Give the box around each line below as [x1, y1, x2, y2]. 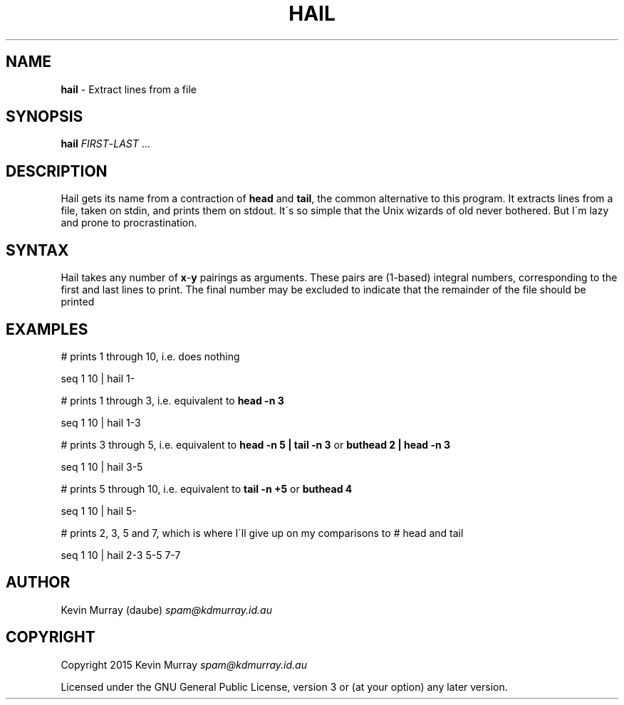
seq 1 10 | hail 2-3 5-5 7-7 [61, 548, 181, 561]
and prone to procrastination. [61, 216, 197, 229]
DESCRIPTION [6, 162, 108, 180]
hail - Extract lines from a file [61, 83, 197, 95]
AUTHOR [6, 573, 71, 592]
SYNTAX [6, 241, 69, 259]
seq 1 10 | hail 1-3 [61, 416, 141, 429]
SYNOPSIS [6, 108, 83, 126]
